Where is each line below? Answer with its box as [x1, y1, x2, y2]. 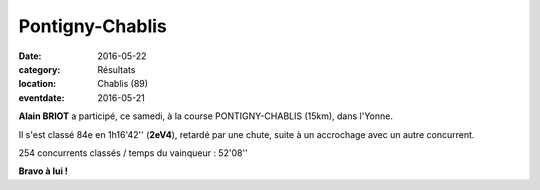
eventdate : [18, 91, 65, 104]
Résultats [97, 63, 136, 75]
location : [18, 78, 57, 90]
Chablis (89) [97, 78, 149, 90]
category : [18, 63, 61, 75]
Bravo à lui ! [18, 165, 69, 177]
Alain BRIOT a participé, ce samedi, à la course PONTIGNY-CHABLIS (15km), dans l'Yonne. [18, 110, 394, 122]
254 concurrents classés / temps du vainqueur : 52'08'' [18, 146, 249, 159]
